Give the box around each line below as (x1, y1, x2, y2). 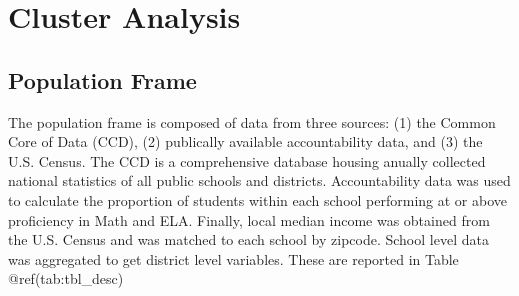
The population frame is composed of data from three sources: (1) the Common (8, 111, 496, 132)
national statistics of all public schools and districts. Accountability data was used (8, 170, 511, 191)
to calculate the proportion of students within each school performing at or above (8, 189, 507, 210)
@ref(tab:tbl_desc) (8, 268, 124, 289)
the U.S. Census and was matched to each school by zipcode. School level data (8, 229, 489, 250)
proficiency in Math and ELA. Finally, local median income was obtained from (8, 209, 490, 230)
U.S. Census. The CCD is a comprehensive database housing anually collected (8, 150, 486, 171)
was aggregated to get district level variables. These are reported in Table (8, 248, 459, 269)
